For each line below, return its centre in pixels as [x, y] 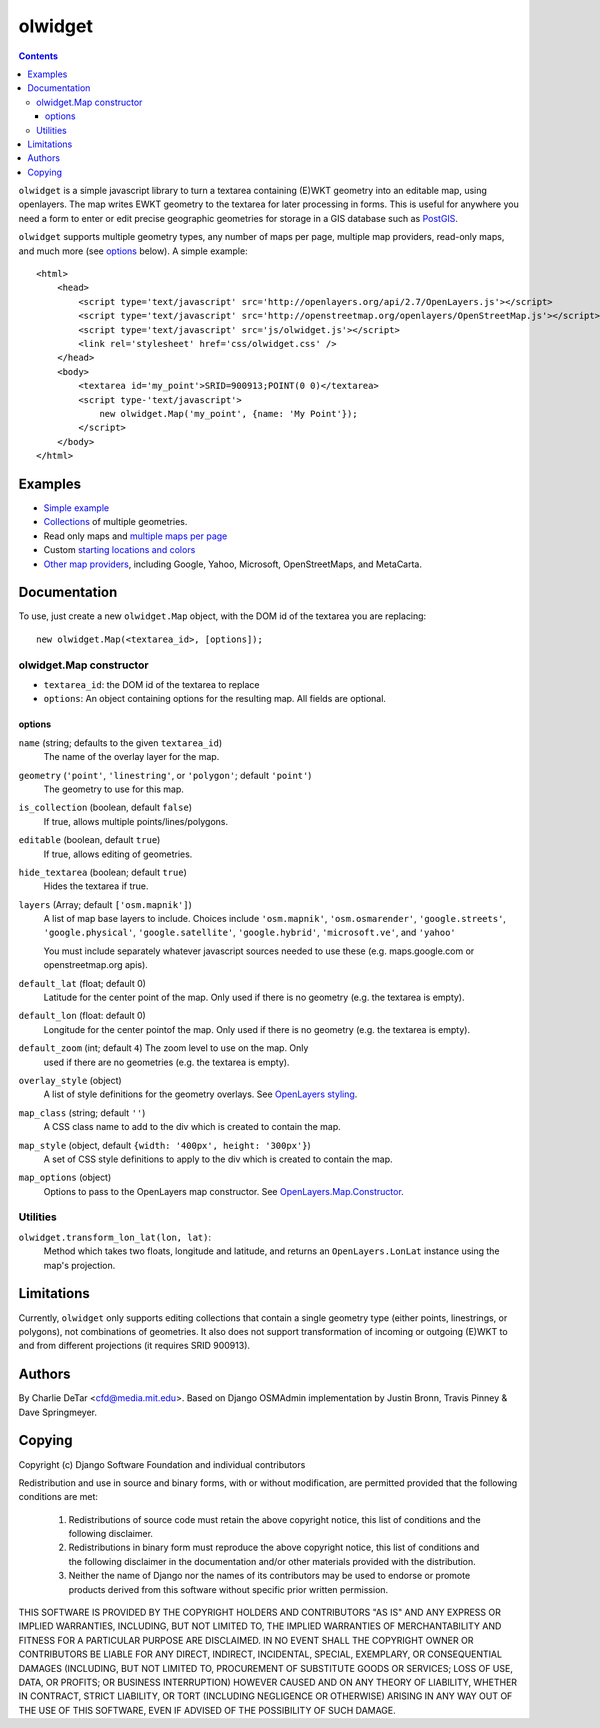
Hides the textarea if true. [96, 886]
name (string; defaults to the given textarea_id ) [120, 742]
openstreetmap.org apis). [96, 965]
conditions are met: [58, 1497]
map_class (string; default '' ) [82, 1112]
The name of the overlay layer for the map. [131, 757]
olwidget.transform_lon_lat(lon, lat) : [115, 1237]
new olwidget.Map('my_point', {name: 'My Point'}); [229, 413]
